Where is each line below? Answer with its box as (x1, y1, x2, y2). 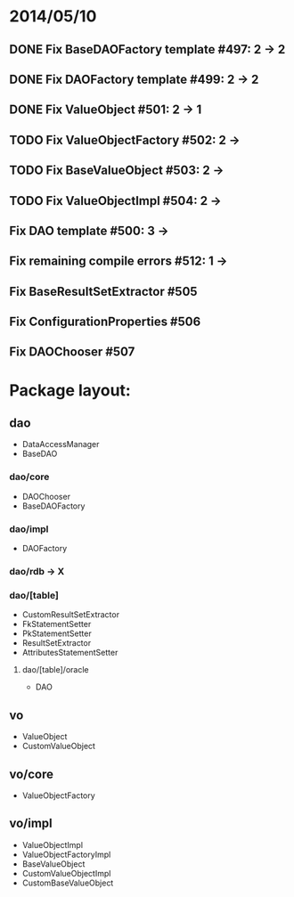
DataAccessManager (21, 439, 100, 450)
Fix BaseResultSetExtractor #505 (9, 283, 198, 299)
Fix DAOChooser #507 (9, 345, 135, 360)
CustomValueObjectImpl (21, 868, 111, 878)
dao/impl (9, 523, 49, 535)
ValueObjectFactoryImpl (21, 849, 111, 860)
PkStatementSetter (21, 628, 92, 639)
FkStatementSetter (21, 619, 92, 630)
